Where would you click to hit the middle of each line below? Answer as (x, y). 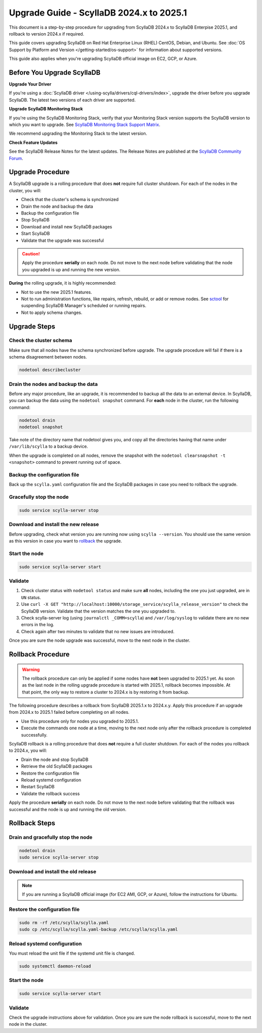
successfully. (34, 735)
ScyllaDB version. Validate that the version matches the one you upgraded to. (98, 611)
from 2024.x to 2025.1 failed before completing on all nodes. (69, 712)
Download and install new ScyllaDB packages (67, 227)
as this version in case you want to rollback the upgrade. (65, 541)
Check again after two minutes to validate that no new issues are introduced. (98, 631)
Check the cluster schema (41, 341)
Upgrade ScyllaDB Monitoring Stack (46, 109)
